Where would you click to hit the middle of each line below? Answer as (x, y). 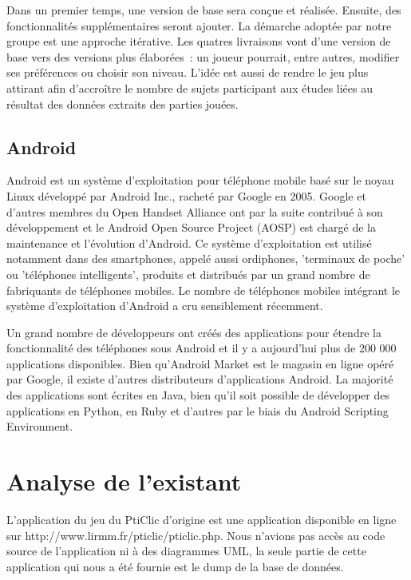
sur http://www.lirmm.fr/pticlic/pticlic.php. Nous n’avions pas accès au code (196, 535)
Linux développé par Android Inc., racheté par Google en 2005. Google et (186, 195)
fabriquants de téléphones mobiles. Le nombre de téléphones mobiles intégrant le (204, 290)
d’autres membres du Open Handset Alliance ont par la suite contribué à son (195, 211)
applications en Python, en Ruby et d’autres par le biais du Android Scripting (198, 410)
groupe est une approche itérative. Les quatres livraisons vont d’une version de (199, 41)
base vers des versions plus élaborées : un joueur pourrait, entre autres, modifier (203, 56)
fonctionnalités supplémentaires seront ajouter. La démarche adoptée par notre (199, 25)
